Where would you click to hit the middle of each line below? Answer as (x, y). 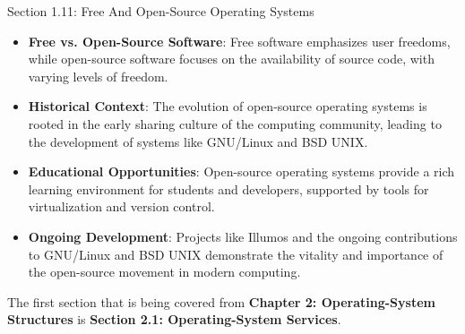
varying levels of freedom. (98, 76)
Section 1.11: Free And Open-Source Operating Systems (161, 11)
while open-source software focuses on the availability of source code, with (231, 59)
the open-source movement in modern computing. (164, 272)
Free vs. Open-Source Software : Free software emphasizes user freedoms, (239, 41)
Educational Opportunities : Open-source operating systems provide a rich (241, 171)
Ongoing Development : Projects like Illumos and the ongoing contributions (243, 236)
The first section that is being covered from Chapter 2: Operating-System (221, 301)
